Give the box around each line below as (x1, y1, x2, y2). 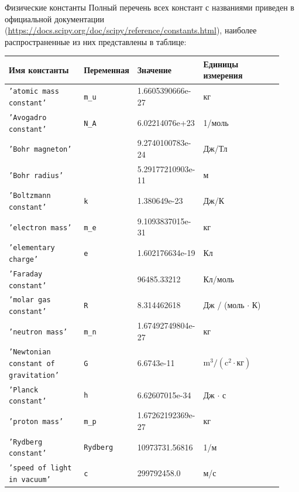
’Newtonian (9, 348, 51, 357)
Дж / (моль (203, 299, 245, 311)
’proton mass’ (9, 417, 64, 426)
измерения (203, 69, 243, 81)
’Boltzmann (9, 192, 51, 200)
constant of (9, 360, 55, 368)
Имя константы (9, 63, 69, 76)
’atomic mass (9, 87, 59, 96)
